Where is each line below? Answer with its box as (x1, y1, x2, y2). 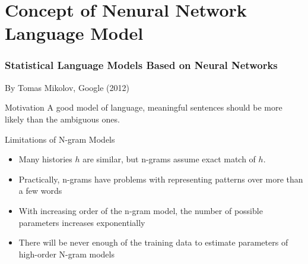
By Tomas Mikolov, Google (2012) (5, 81, 129, 93)
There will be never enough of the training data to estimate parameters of (18, 236, 288, 249)
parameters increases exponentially (18, 216, 145, 228)
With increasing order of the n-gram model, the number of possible (18, 204, 263, 216)
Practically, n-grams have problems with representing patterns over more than (18, 172, 303, 185)
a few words (18, 184, 62, 197)
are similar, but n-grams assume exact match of (82, 153, 256, 165)
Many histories (18, 153, 72, 165)
